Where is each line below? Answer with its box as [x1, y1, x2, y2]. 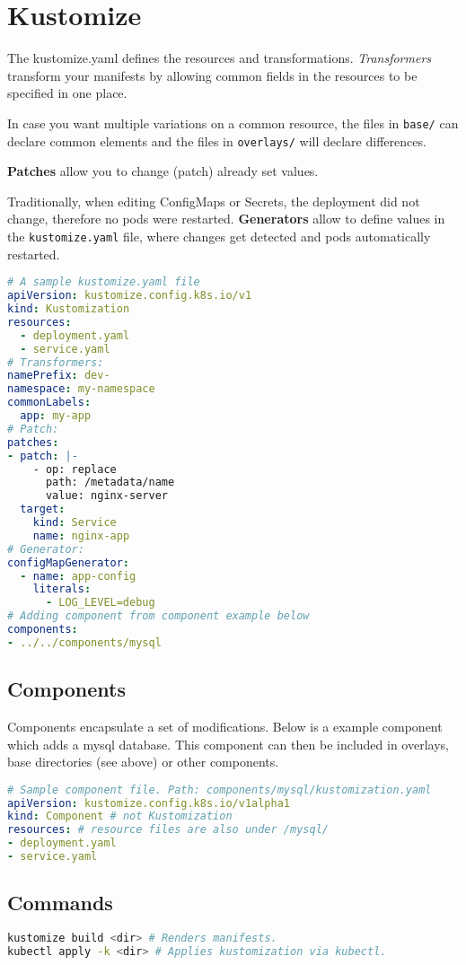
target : [20, 503, 66, 516]
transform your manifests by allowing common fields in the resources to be [7, 66, 418, 84]
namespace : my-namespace [7, 382, 155, 396]
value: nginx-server [45, 489, 168, 503]
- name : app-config [20, 569, 136, 583]
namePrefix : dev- [7, 369, 110, 382]
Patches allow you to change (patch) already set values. [7, 162, 319, 180]
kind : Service [32, 516, 117, 529]
